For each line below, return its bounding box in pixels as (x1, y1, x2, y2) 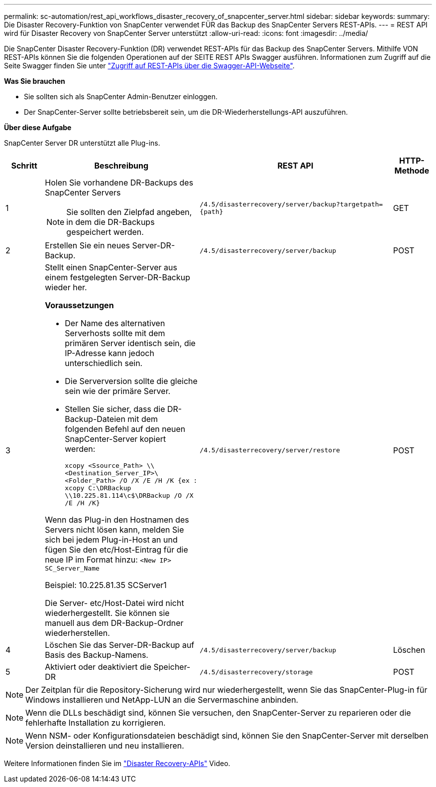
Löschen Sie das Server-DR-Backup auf (45, 640, 195, 650)
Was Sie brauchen (4, 77, 65, 85)
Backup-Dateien (65, 414, 125, 424)
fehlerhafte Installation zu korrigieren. (25, 718, 166, 728)
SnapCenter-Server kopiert (65, 434, 166, 444)
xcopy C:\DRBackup (65, 484, 131, 492)
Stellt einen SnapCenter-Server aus (45, 262, 178, 272)
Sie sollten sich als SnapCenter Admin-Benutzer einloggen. (24, 92, 218, 101)
